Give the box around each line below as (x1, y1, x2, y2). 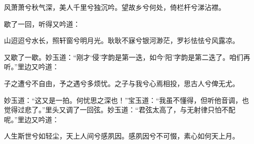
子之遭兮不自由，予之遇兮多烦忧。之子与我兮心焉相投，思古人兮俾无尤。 (4, 78, 239, 88)
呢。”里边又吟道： (4, 114, 59, 124)
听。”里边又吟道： (4, 61, 59, 72)
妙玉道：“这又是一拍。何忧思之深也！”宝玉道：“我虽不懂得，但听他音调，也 (4, 95, 249, 105)
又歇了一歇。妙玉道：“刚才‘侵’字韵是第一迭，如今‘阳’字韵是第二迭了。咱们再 (4, 51, 251, 62)
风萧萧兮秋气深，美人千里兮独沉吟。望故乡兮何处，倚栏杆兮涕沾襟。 (4, 2, 225, 12)
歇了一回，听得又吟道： (4, 18, 80, 29)
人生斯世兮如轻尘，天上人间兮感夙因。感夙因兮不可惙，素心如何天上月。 (4, 131, 239, 141)
